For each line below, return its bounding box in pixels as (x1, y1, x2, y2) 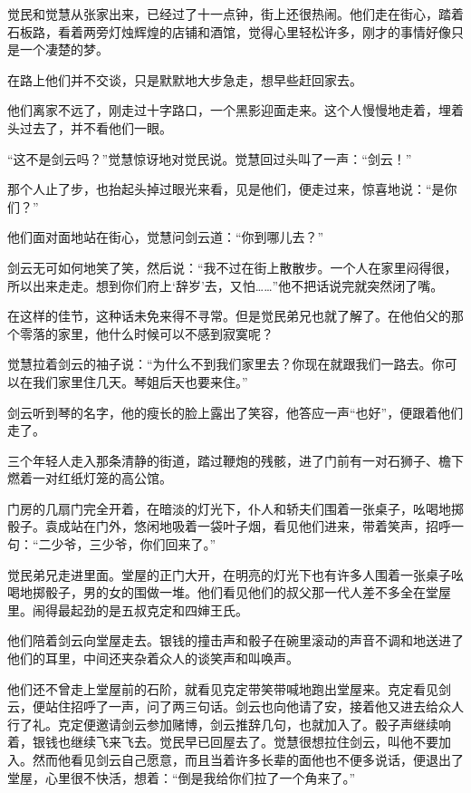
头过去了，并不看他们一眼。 (7, 118, 172, 137)
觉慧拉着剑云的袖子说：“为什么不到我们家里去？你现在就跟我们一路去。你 (7, 354, 445, 373)
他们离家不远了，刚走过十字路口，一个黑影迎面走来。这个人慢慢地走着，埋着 (7, 101, 464, 120)
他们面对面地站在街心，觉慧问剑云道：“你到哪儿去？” (7, 227, 324, 247)
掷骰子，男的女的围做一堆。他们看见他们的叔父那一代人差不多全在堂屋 (32, 583, 451, 602)
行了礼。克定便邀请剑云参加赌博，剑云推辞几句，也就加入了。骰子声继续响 (7, 714, 451, 733)
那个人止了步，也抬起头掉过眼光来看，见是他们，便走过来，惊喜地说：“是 (7, 179, 445, 198)
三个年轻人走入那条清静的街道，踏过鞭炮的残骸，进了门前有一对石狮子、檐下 (7, 450, 464, 469)
